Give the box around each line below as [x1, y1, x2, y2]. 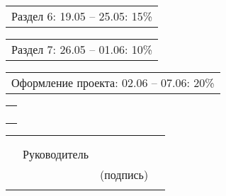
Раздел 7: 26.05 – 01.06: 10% [11, 41, 153, 57]
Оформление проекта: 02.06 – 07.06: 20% [11, 74, 215, 91]
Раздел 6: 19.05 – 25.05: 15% [11, 8, 153, 24]
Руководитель [23, 146, 89, 162]
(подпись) [99, 166, 149, 183]
